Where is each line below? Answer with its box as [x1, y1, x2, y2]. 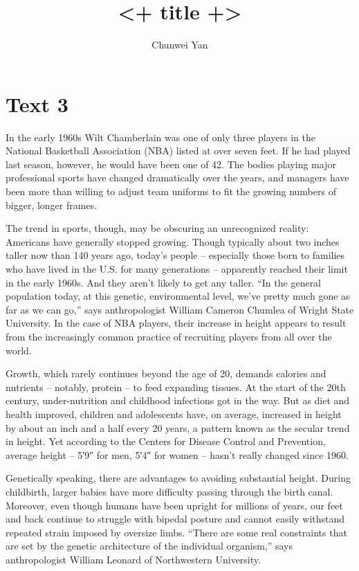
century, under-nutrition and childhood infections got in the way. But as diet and [6, 393, 350, 408]
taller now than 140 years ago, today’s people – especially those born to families [6, 248, 345, 262]
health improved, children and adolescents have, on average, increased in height [6, 406, 342, 421]
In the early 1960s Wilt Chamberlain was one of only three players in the [6, 129, 315, 144]
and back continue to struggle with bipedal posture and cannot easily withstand [6, 511, 345, 526]
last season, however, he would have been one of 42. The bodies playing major [6, 156, 336, 171]
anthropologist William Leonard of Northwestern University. [6, 552, 261, 566]
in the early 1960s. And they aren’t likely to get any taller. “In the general [6, 275, 322, 289]
